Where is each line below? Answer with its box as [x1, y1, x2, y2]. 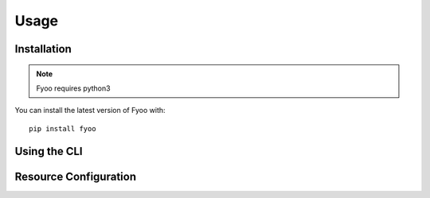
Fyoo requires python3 [36, 83, 111, 93]
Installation [14, 42, 72, 56]
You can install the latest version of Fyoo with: [14, 106, 166, 115]
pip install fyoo [29, 124, 96, 133]
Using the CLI [14, 144, 83, 158]
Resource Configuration [14, 169, 137, 183]
